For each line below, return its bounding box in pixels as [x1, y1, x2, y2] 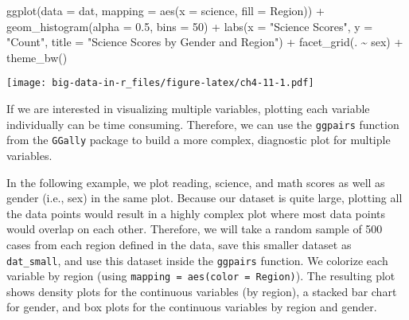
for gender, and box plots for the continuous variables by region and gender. [6, 299, 377, 315]
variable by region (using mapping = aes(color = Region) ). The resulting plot [6, 267, 395, 284]
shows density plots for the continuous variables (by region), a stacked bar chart [6, 283, 397, 299]
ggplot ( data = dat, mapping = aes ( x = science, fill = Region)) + [6, 2, 325, 18]
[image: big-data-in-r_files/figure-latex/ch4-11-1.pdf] [6, 77, 314, 89]
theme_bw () [6, 49, 68, 65]
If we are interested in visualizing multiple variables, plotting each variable [6, 100, 370, 117]
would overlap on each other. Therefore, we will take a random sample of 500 [6, 220, 383, 237]
